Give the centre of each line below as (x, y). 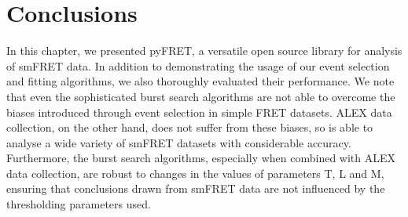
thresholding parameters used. (79, 204)
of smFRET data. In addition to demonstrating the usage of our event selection (198, 65)
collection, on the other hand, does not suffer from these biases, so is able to (190, 127)
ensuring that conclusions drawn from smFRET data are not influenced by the (196, 188)
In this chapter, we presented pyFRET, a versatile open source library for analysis (204, 51)
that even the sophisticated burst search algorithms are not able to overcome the (201, 96)
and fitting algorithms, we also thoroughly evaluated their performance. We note (200, 81)
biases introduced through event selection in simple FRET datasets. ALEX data (199, 112)
